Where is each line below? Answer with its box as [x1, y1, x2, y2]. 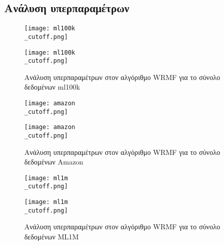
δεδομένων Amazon [24, 156, 84, 167]
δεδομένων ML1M [24, 231, 79, 242]
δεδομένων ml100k [24, 81, 80, 92]
